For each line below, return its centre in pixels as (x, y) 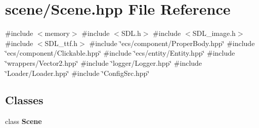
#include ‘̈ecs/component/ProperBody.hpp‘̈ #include (172, 43)
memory (57, 33)
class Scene (24, 121)
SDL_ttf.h (61, 43)
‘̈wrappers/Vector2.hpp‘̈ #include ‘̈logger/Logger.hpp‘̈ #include (104, 62)
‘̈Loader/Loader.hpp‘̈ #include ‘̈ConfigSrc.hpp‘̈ (77, 73)
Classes (24, 100)
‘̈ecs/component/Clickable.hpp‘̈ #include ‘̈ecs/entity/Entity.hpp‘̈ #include (120, 53)
